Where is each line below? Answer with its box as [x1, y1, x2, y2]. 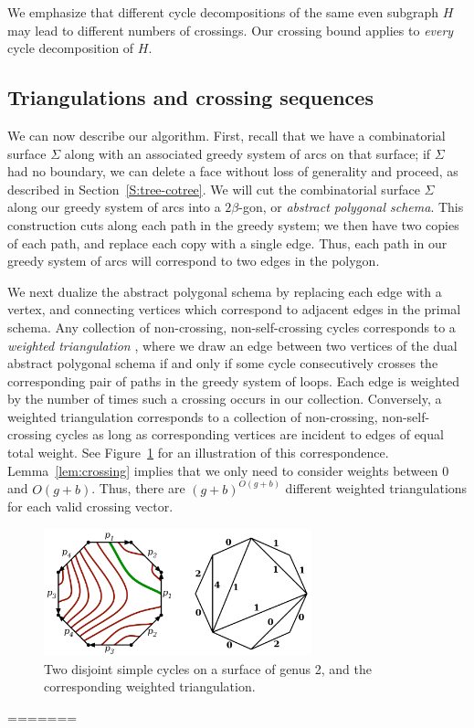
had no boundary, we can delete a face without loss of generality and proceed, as [7, 162, 458, 181]
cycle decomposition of [7, 38, 134, 58]
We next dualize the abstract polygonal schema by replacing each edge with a [7, 281, 442, 301]
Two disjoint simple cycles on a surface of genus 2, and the [44, 659, 372, 678]
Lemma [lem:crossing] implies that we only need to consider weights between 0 [7, 460, 449, 480]
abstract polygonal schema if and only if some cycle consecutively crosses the [7, 353, 438, 373]
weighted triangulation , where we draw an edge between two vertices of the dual [7, 335, 458, 354]
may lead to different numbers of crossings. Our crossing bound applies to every [7, 20, 454, 39]
